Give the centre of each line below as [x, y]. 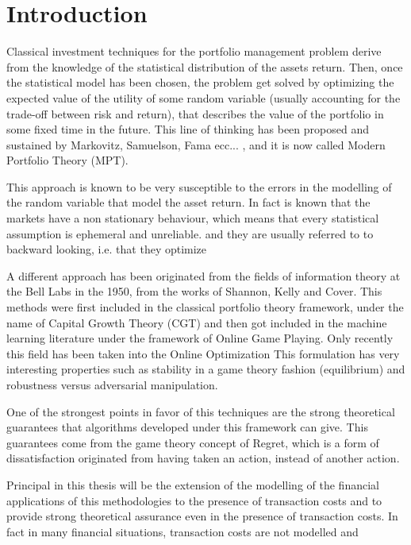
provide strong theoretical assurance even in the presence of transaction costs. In [202, 516]
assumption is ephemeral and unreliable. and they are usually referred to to [190, 233]
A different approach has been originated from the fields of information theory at [204, 275]
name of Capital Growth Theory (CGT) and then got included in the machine [197, 322]
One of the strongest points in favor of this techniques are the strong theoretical [201, 411]
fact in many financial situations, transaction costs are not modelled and [182, 531]
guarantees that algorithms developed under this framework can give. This [187, 427]
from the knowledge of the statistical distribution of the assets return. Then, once [205, 66]
